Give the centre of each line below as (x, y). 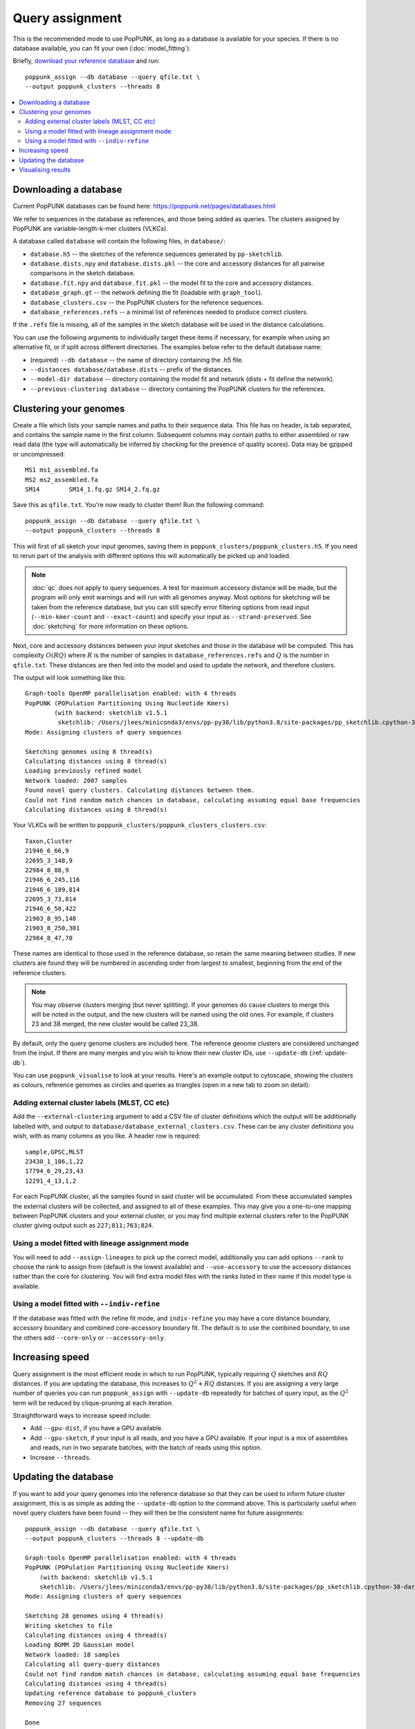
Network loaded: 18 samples (73, 1654)
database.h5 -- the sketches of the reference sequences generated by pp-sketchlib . (157, 254)
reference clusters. (40, 972)
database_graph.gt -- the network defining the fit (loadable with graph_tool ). (146, 293)
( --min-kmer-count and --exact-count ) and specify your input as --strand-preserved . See (172, 616)
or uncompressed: (39, 454)
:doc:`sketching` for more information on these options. (110, 627)
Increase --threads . (61, 1457)
